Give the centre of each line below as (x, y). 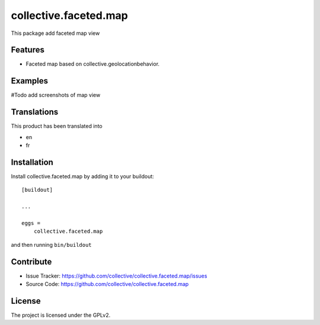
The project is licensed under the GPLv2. (61, 315)
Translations (35, 112)
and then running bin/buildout (51, 244)
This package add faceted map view (55, 33)
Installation (32, 162)
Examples (30, 81)
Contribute (31, 261)
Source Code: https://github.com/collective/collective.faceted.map (107, 284)
